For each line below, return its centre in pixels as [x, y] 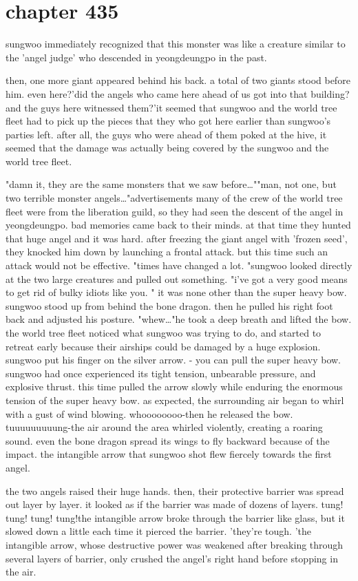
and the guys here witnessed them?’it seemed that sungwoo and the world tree [171, 107]
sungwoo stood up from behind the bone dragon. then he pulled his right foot [169, 305]
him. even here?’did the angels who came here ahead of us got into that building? [178, 93]
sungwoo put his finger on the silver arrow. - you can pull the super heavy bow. [173, 360]
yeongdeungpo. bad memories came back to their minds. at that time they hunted [178, 225]
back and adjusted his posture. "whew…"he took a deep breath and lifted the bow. [179, 319]
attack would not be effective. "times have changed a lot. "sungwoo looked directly [179, 265]
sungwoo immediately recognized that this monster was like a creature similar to [176, 44]
